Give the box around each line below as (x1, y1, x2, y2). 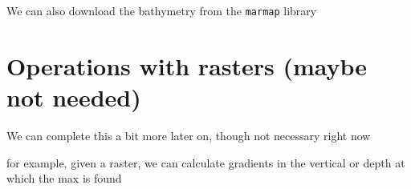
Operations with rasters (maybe (6, 49, 368, 82)
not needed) (6, 81, 141, 114)
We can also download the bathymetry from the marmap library (6, 2, 317, 18)
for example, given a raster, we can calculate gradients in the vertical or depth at (6, 154, 405, 171)
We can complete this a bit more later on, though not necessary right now (6, 127, 371, 143)
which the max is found (6, 170, 122, 187)
